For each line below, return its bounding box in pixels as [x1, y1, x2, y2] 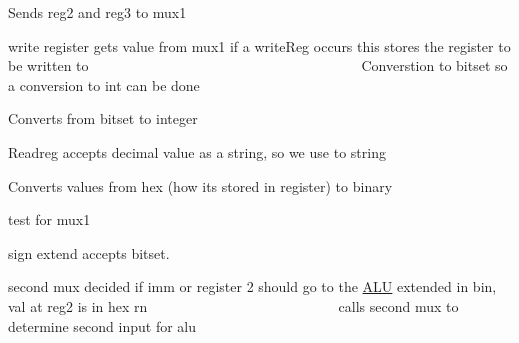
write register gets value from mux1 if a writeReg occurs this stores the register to [8, 35, 511, 56]
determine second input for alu [8, 315, 197, 336]
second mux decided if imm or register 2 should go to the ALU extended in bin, [8, 276, 497, 297]
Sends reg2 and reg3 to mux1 [8, 2, 187, 22]
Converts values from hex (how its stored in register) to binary [8, 175, 393, 196]
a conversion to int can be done [8, 74, 200, 95]
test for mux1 [8, 209, 91, 230]
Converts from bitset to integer [8, 108, 198, 129]
